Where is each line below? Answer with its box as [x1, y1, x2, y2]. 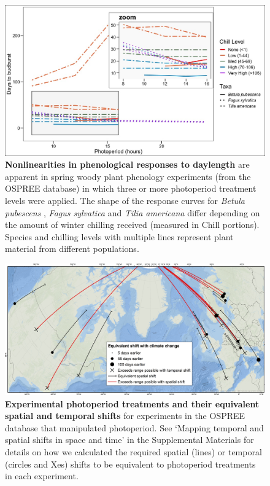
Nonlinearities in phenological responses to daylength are [5, 158, 250, 171]
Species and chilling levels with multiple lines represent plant [5, 230, 234, 243]
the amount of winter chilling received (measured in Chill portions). [5, 218, 260, 231]
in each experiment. [5, 469, 79, 482]
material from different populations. [5, 242, 139, 255]
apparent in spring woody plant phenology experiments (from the [5, 170, 251, 182]
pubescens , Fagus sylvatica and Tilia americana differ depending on [5, 206, 260, 219]
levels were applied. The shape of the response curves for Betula [5, 194, 245, 206]
